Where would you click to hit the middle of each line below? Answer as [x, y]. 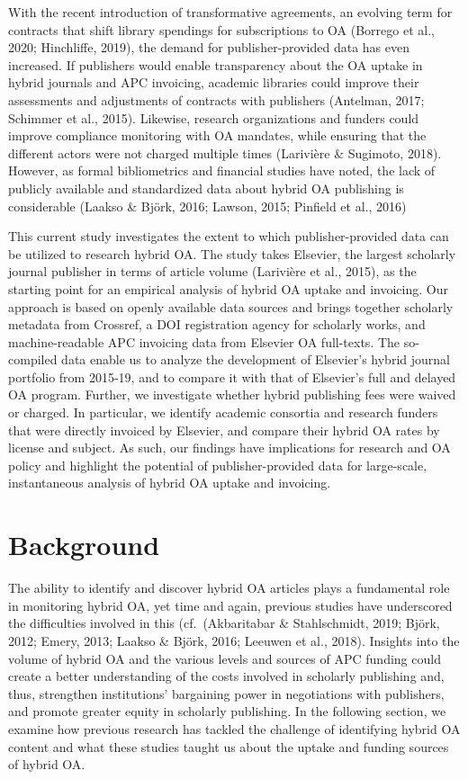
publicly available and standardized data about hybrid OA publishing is [206, 188]
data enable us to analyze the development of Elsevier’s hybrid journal [256, 359]
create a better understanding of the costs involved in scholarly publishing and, [226, 676]
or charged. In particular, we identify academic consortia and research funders [223, 412]
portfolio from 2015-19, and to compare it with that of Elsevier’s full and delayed [232, 376]
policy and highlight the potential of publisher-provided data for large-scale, [218, 465]
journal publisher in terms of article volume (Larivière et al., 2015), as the [212, 271]
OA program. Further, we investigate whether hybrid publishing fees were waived [232, 394]
